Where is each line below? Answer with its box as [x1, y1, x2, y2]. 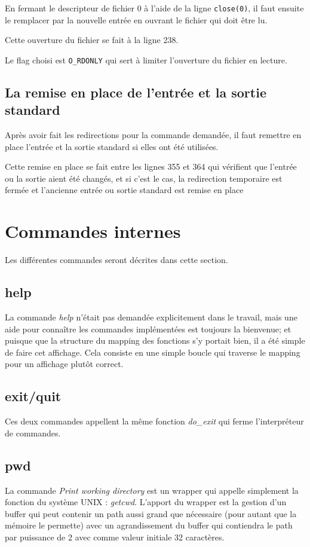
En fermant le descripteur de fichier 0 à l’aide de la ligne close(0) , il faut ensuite [5, 2, 304, 14]
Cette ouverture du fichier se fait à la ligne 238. [5, 33, 179, 46]
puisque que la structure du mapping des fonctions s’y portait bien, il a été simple [5, 334, 305, 347]
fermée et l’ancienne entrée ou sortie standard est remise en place [5, 184, 244, 196]
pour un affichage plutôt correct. [5, 357, 124, 370]
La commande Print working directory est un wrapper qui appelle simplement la [5, 484, 299, 496]
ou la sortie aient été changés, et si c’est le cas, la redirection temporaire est [5, 172, 283, 184]
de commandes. [5, 426, 61, 439]
